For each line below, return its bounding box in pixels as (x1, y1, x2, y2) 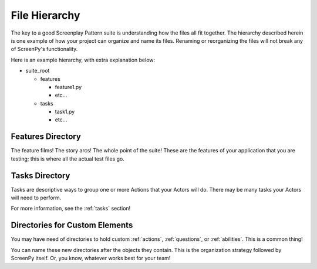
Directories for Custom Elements (11, 220, 133, 230)
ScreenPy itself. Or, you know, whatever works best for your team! (11, 255, 171, 262)
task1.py (55, 108, 75, 115)
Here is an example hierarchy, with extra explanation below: (11, 56, 156, 63)
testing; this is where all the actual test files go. (11, 155, 124, 162)
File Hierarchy (11, 9, 80, 22)
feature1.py (55, 83, 82, 90)
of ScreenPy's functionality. (11, 46, 78, 53)
